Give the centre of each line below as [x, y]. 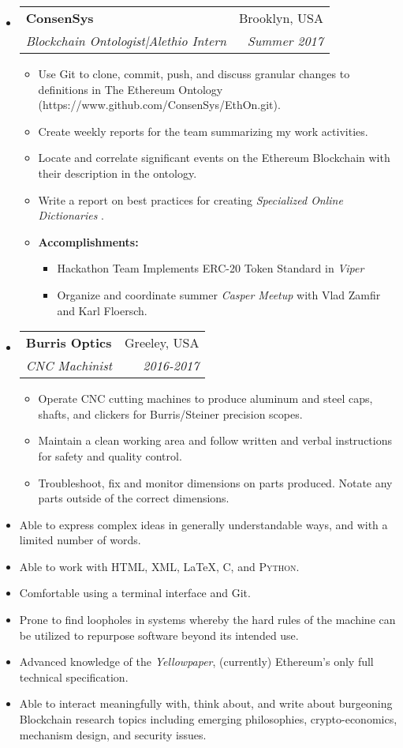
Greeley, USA [162, 343]
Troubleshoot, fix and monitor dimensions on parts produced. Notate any [215, 482]
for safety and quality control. [110, 455]
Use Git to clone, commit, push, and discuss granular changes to [194, 73]
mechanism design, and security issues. [113, 734]
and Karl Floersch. [102, 310]
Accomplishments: [88, 241]
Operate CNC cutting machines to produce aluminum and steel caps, [205, 398]
